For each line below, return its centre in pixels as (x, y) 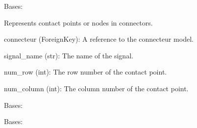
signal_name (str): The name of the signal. (69, 55)
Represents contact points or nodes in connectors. (78, 22)
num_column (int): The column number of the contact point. (96, 88)
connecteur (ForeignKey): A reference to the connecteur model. (99, 39)
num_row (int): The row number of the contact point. (86, 72)
